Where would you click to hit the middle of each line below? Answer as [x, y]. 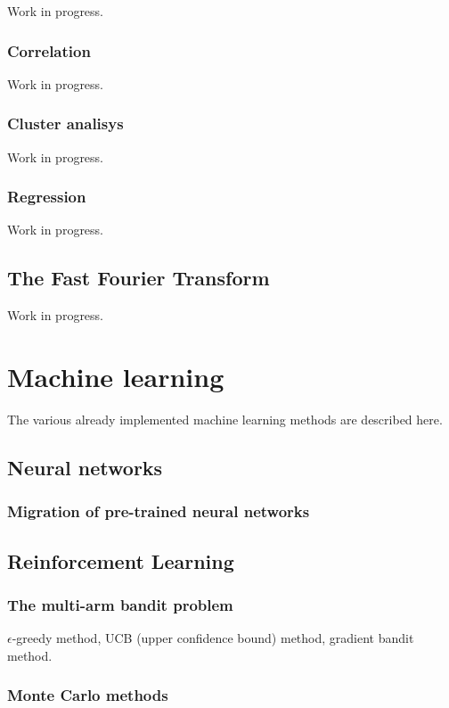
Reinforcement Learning [121, 560]
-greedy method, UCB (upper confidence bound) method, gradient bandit [213, 638]
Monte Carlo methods [88, 695]
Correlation [49, 50]
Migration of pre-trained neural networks [159, 511]
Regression [47, 197]
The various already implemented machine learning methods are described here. [225, 419]
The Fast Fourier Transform [139, 278]
